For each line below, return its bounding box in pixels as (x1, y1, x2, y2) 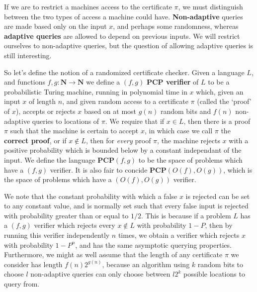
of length (29, 96, 56, 106)
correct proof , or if (4, 135, 67, 145)
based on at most (84, 105, 137, 116)
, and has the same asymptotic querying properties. (75, 239, 232, 250)
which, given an (196, 86, 244, 97)
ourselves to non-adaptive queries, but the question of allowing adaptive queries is (4, 40, 254, 51)
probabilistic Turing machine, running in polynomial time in (4, 86, 187, 97)
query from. (4, 279, 40, 289)
